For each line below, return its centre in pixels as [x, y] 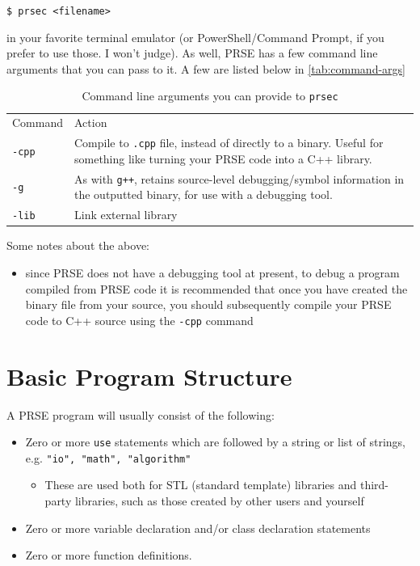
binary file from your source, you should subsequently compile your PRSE [208, 304]
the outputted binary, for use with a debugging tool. [204, 194]
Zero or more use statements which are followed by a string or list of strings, [215, 442]
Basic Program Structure [149, 376]
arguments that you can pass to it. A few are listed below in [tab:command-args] [206, 68]
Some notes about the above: [78, 245]
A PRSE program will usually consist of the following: [141, 414]
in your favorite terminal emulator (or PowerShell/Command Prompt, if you [195, 37]
